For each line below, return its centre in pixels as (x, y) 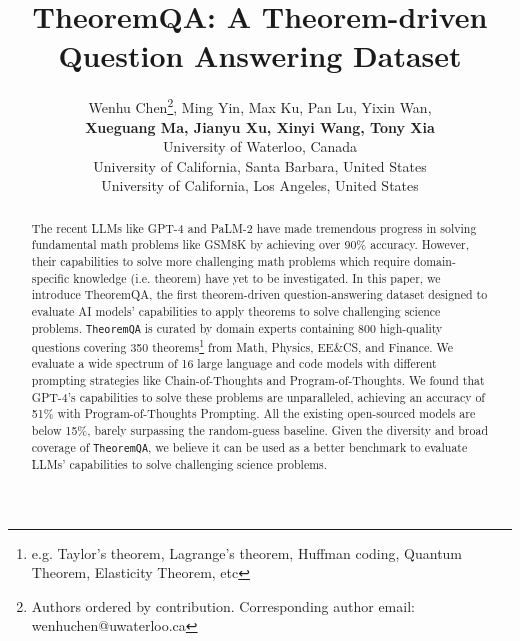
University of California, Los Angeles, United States (260, 185)
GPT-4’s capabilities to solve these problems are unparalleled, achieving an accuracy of (258, 396)
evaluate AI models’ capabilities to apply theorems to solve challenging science (236, 311)
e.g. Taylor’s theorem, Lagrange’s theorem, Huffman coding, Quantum (247, 552)
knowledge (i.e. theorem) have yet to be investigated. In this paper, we (257, 277)
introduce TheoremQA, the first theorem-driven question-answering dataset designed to (259, 294)
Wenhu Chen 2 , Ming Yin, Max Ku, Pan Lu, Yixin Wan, (260, 105)
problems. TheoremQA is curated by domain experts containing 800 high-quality (237, 327)
